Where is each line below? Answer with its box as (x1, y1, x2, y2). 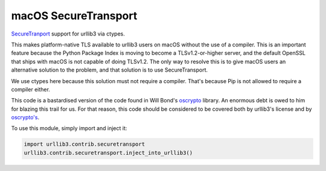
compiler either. (11, 85, 51, 93)
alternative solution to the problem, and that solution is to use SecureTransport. (11, 66, 208, 73)
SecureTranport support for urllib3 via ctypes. (11, 30, 125, 37)
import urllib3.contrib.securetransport (24, 141, 145, 148)
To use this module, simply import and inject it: (11, 125, 127, 132)
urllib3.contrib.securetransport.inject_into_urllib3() (24, 149, 193, 156)
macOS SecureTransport (11, 9, 138, 22)
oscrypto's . (11, 114, 39, 121)
